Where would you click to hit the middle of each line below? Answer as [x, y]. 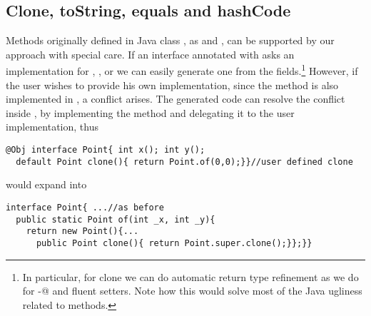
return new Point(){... [82, 231]
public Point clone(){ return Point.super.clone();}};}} [174, 243]
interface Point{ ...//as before [85, 207]
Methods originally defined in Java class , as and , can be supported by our [170, 40]
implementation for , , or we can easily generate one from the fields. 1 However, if [182, 70]
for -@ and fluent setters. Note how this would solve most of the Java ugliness [192, 291]
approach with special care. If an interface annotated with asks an [150, 54]
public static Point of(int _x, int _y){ [116, 219]
